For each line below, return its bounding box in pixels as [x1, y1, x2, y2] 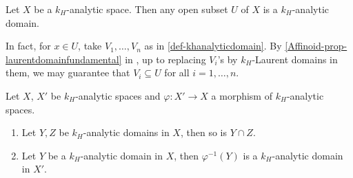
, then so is [180, 125, 227, 140]
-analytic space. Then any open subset [66, 2, 228, 16]
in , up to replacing [125, 52, 206, 66]
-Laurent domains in [252, 52, 338, 66]
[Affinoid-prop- [285, 38, 347, 53]
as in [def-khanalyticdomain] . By [144, 38, 282, 53]
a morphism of [211, 88, 272, 102]
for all [164, 65, 190, 80]
